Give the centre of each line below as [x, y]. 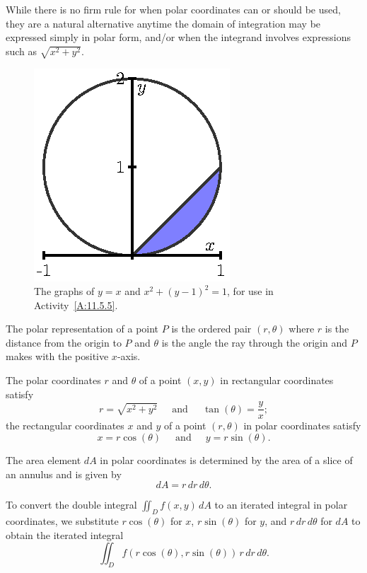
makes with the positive [57, 356]
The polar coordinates [53, 380]
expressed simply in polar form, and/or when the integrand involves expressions [179, 37]
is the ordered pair [211, 329]
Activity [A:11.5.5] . [76, 305]
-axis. [129, 356]
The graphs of [64, 291]
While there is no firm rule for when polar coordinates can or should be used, [173, 9]
